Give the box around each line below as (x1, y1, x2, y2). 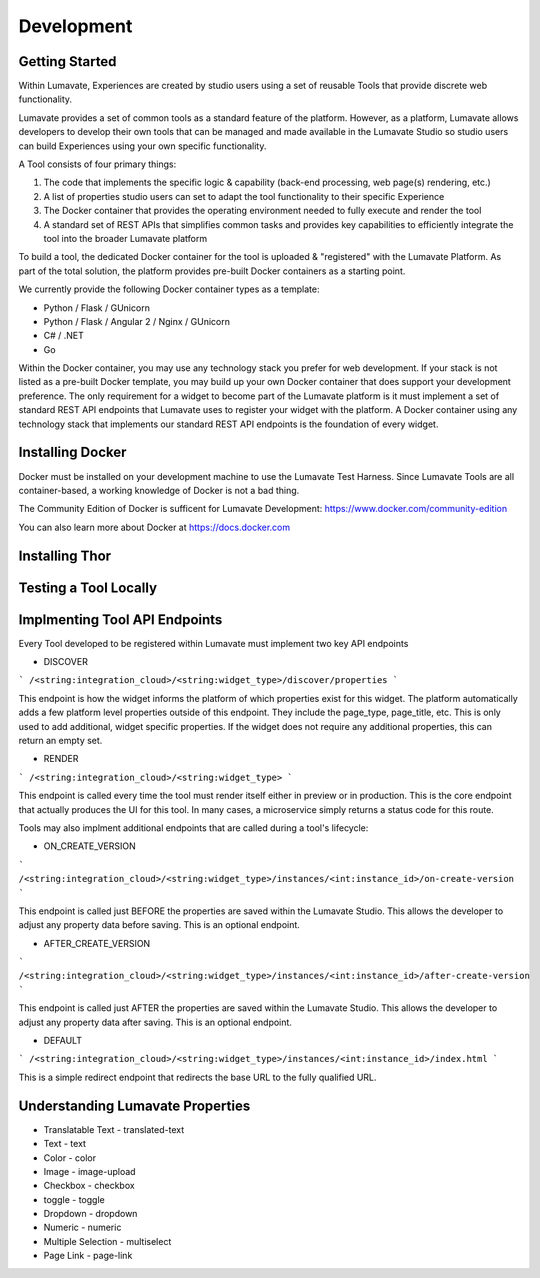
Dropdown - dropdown (43, 1208, 138, 1220)
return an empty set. (18, 735, 103, 747)
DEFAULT (43, 1035, 82, 1047)
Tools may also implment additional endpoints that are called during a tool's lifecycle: (18, 821, 369, 834)
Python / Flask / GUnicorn (43, 301, 150, 314)
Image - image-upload (43, 1165, 136, 1177)
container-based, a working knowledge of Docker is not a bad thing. (18, 484, 300, 496)
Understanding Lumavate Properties (18, 1097, 251, 1114)
